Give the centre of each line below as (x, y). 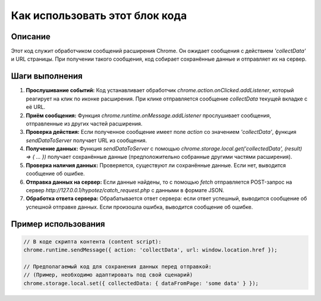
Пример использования (58, 224)
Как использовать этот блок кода (99, 15)
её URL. (36, 107)
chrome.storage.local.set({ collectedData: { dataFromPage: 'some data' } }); (141, 283)
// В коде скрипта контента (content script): (92, 242)
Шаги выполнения (47, 76)
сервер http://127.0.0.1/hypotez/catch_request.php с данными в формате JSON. (125, 190)
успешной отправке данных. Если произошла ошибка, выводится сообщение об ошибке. (139, 207)
